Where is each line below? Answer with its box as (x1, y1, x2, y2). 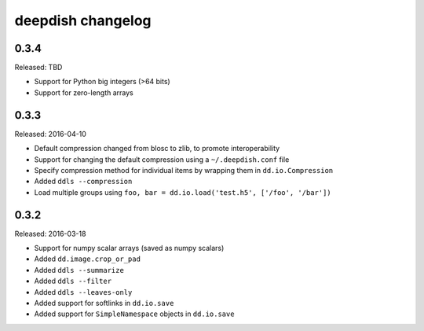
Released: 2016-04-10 (14, 129, 86, 138)
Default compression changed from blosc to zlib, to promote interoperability (34, 144, 280, 153)
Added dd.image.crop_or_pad (34, 254, 141, 263)
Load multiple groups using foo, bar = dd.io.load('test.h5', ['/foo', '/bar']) (34, 187, 331, 197)
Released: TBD (14, 63, 63, 72)
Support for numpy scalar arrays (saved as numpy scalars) (34, 244, 225, 252)
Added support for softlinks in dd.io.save (34, 298, 174, 307)
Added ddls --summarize (34, 265, 125, 274)
